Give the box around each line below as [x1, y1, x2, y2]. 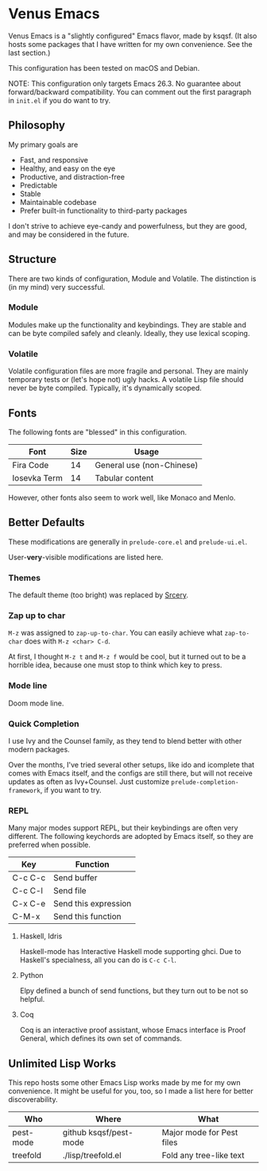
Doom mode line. [8, 698, 64, 708]
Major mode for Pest [161, 1127, 238, 1138]
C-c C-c [12, 872, 46, 883]
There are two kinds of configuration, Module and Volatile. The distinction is [8, 273, 257, 283]
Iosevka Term [12, 472, 64, 483]
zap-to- [224, 629, 250, 638]
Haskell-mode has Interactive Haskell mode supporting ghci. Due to [19, 947, 242, 957]
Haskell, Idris [19, 931, 63, 941]
